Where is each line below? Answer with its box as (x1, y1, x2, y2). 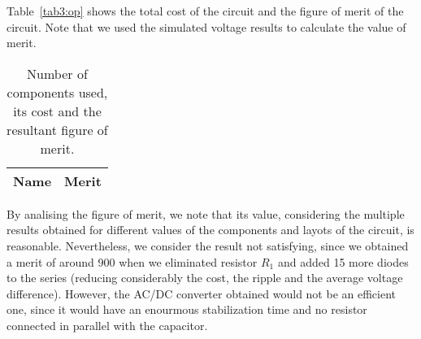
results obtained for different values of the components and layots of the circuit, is (7, 221, 414, 238)
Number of (27, 63, 88, 83)
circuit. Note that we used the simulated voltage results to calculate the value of (7, 18, 406, 35)
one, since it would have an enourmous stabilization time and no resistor (7, 301, 367, 318)
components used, (7, 82, 108, 102)
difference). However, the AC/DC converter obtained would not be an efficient (7, 285, 397, 302)
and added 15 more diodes (277, 253, 409, 270)
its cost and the (13, 101, 102, 120)
